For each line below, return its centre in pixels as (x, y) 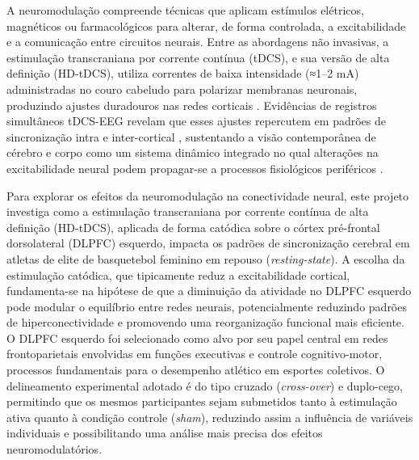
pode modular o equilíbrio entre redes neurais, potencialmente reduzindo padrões (207, 306)
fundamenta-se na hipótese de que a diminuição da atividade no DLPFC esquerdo (209, 291)
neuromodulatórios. (54, 449)
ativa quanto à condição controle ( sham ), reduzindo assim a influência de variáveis (210, 417)
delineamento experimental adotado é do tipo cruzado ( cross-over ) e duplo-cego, (205, 385)
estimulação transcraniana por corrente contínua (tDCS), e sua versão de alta (198, 57)
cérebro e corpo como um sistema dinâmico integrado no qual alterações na (193, 152)
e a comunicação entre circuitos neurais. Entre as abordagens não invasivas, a (198, 42)
